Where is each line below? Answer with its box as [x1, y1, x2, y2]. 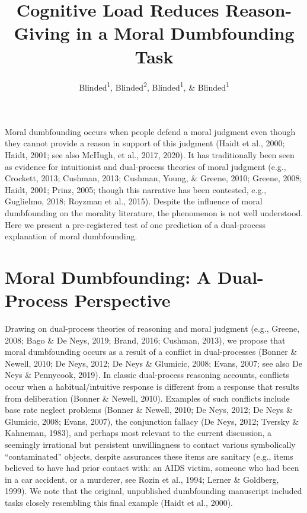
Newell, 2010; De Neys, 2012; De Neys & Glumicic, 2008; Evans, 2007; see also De [5, 357, 303, 369]
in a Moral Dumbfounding [76, 21, 295, 45]
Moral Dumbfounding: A [5, 264, 212, 288]
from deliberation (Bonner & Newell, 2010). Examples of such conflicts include [5, 392, 290, 404]
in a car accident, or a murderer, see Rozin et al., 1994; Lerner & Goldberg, [5, 473, 279, 485]
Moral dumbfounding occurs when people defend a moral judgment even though [5, 125, 296, 137]
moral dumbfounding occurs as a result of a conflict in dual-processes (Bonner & [5, 345, 298, 358]
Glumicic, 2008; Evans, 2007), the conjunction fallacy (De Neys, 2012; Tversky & [5, 415, 299, 427]
